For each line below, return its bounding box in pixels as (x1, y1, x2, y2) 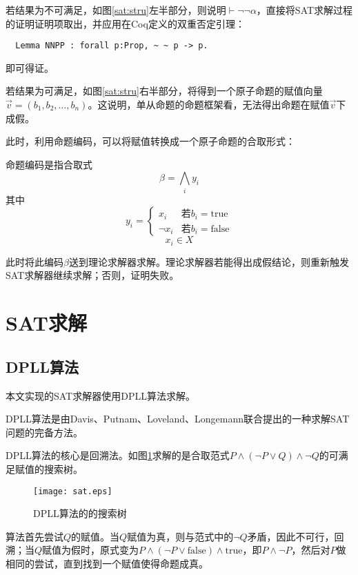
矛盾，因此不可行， (247, 529, 335, 543)
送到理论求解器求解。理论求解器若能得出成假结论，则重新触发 (68, 254, 349, 269)
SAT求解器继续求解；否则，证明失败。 (6, 268, 179, 282)
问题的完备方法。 (6, 425, 83, 439)
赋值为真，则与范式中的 (127, 529, 234, 543)
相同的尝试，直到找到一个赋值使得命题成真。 (6, 556, 208, 570)
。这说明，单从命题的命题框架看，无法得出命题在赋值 (88, 97, 330, 112)
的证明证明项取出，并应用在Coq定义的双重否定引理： (6, 16, 245, 30)
